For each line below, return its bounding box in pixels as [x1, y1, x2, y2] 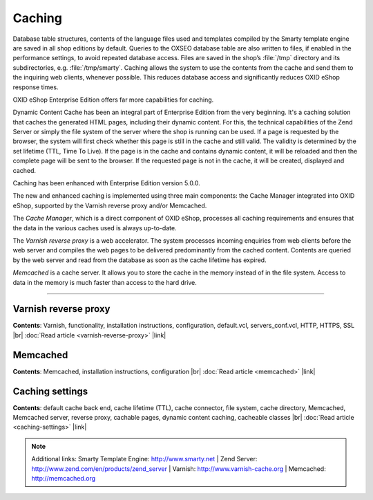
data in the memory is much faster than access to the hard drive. [12, 278, 197, 286]
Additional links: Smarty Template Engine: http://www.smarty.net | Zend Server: [31, 455, 258, 463]
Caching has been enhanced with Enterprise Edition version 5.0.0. [12, 179, 200, 187]
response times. [12, 83, 59, 91]
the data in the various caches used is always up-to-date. [12, 223, 177, 232]
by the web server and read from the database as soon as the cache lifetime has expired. [12, 256, 267, 264]
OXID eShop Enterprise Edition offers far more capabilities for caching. [12, 95, 214, 104]
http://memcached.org [31, 474, 96, 482]
